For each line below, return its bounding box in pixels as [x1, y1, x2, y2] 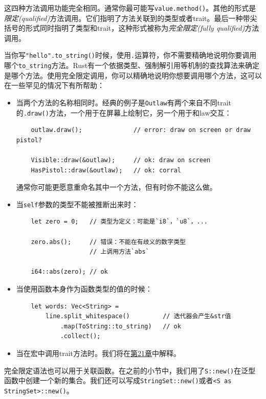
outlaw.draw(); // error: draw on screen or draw [31, 126, 251, 134]
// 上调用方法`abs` [89, 248, 149, 256]
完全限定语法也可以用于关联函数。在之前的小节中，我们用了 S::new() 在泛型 [4, 365, 256, 375]
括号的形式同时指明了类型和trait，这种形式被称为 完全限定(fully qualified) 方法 [4, 23, 259, 33]
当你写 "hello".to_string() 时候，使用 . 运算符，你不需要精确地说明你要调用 [4, 50, 257, 60]
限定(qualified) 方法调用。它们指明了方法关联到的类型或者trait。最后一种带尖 [4, 12, 257, 23]
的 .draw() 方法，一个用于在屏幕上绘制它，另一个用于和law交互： [16, 107, 232, 118]
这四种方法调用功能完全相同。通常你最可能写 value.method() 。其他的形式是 [4, 3, 256, 13]
